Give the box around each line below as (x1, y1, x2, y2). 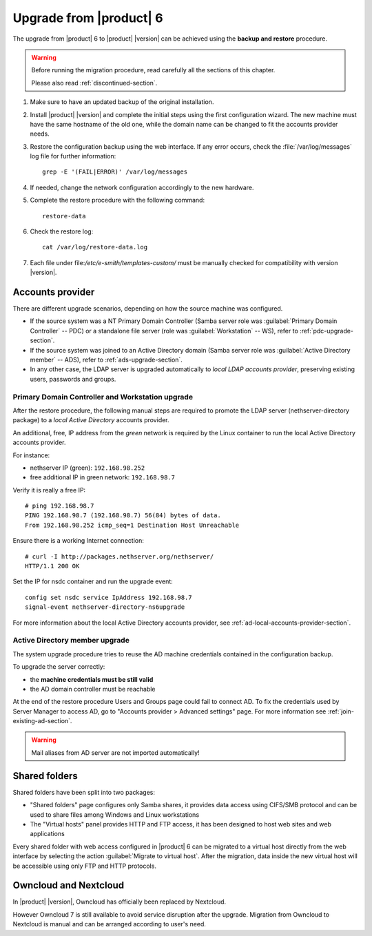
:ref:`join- (327, 707, 355, 716)
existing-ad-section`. (12, 717, 72, 725)
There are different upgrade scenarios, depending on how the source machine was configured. (12, 304, 283, 313)
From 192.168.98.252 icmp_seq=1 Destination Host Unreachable (25, 521, 240, 529)
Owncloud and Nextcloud (12, 880, 125, 891)
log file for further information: (30, 152, 116, 160)
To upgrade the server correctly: (12, 663, 105, 671)
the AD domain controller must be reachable (30, 685, 156, 693)
